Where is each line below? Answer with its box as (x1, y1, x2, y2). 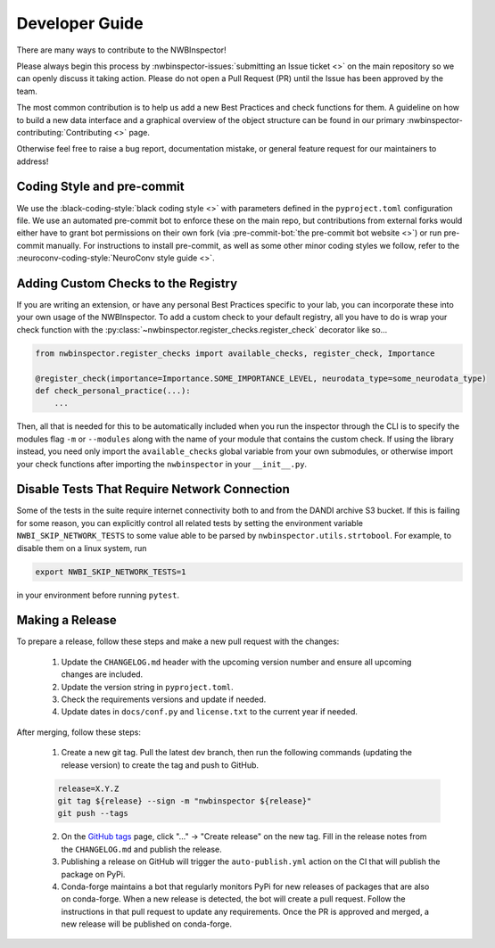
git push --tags (57, 808, 129, 819)
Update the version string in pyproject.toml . (61, 681, 234, 692)
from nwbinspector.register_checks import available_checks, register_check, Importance (35, 348, 436, 359)
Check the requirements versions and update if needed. (61, 694, 267, 705)
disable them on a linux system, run (16, 542, 147, 553)
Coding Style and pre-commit (16, 179, 185, 194)
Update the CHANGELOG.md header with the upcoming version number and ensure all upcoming (61, 656, 412, 667)
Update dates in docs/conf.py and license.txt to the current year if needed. (61, 706, 359, 717)
